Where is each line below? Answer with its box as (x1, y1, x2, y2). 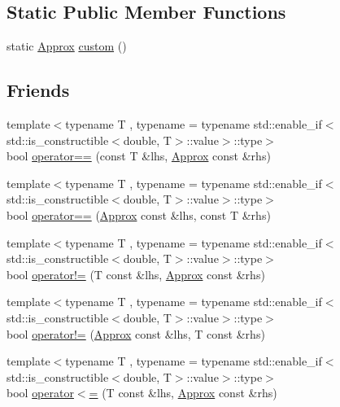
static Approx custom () (7, 37, 127, 55)
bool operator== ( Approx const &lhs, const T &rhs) (7, 206, 271, 223)
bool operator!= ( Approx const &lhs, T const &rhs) (7, 325, 265, 342)
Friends (7, 77, 70, 103)
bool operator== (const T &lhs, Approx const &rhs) (7, 147, 271, 164)
